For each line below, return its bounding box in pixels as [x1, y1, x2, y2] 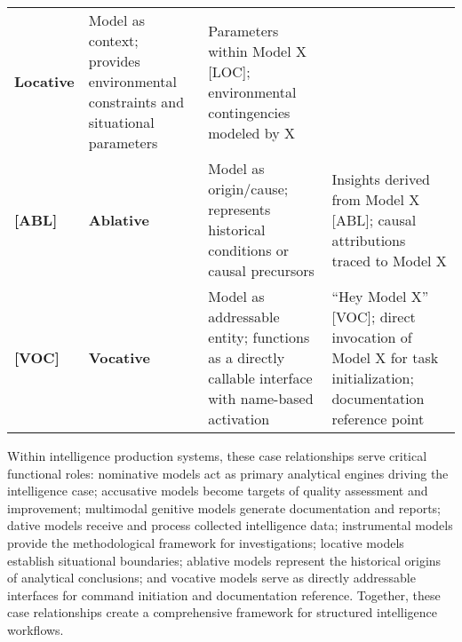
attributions [331, 229, 406, 250]
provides [88, 51, 140, 71]
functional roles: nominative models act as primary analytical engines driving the [7, 464, 449, 482]
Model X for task [331, 347, 439, 368]
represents [208, 199, 271, 219]
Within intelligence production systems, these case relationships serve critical [7, 447, 427, 464]
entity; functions [208, 327, 310, 347]
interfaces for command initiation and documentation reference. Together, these [7, 585, 441, 604]
